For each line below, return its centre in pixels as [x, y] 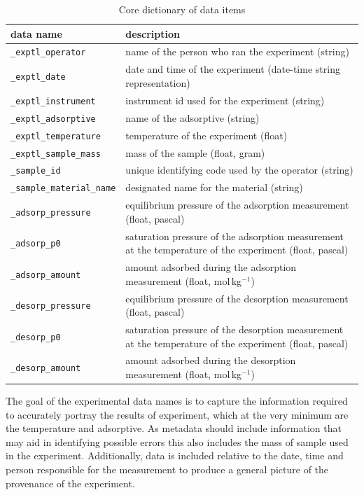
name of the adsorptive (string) [192, 117]
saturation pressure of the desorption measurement [234, 329]
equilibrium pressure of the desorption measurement [237, 298]
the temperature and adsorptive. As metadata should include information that [174, 428]
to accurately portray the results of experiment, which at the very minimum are [177, 414]
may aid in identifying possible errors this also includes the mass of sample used [177, 441]
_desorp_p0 [36, 337]
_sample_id [36, 171]
